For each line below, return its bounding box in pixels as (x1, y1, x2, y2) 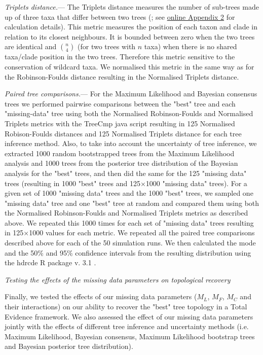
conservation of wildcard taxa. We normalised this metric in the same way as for (5, 61, 254, 72)
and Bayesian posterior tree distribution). (5, 341, 133, 351)
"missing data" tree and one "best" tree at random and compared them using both (5, 197, 259, 208)
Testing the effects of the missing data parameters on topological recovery (5, 274, 231, 285)
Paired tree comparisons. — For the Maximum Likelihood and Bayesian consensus (5, 88, 257, 99)
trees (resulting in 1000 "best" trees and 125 (5, 177, 140, 188)
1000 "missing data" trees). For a (145, 177, 247, 188)
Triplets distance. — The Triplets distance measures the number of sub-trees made (5, 2, 259, 12)
